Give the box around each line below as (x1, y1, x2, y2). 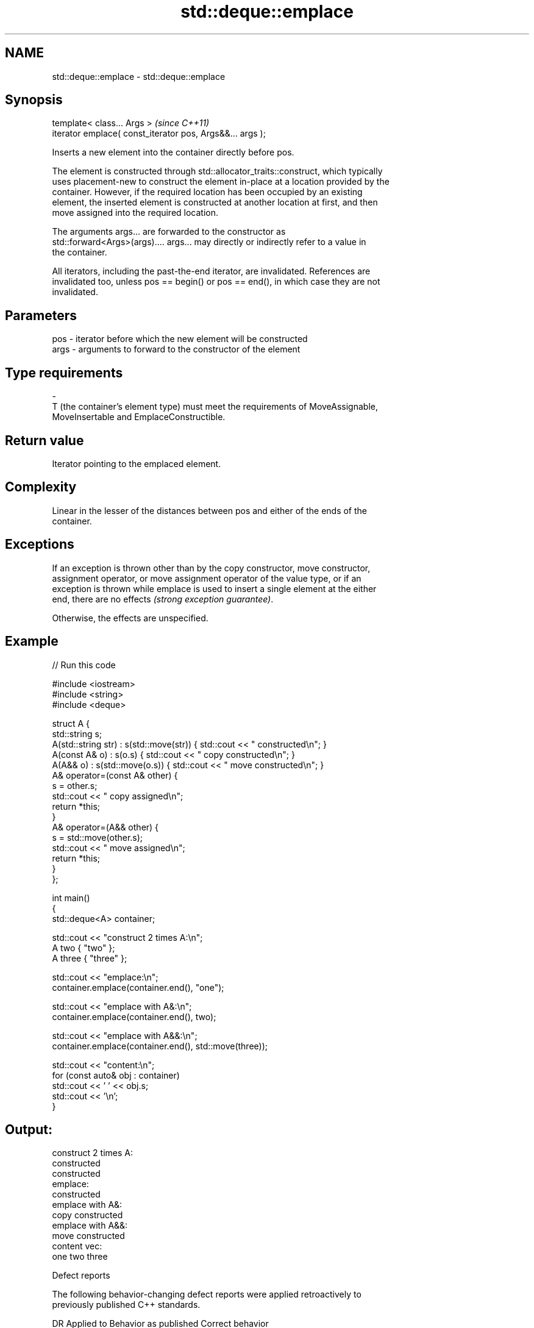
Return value (5, 432, 84, 448)
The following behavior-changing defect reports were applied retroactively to (52, 1289, 361, 1300)
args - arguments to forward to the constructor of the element (52, 344, 301, 355)
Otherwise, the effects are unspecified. (52, 612, 208, 623)
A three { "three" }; (52, 952, 127, 963)
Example (5, 634, 59, 649)
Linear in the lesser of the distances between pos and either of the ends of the (52, 505, 368, 516)
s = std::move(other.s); (52, 832, 143, 843)
